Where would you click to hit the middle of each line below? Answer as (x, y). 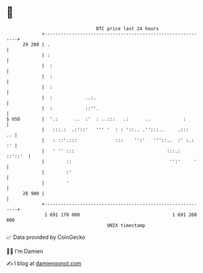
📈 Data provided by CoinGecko (46, 237)
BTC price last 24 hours (128, 29)
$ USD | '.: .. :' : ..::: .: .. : (96, 119)
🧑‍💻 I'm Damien (25, 251)
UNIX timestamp (126, 225)
